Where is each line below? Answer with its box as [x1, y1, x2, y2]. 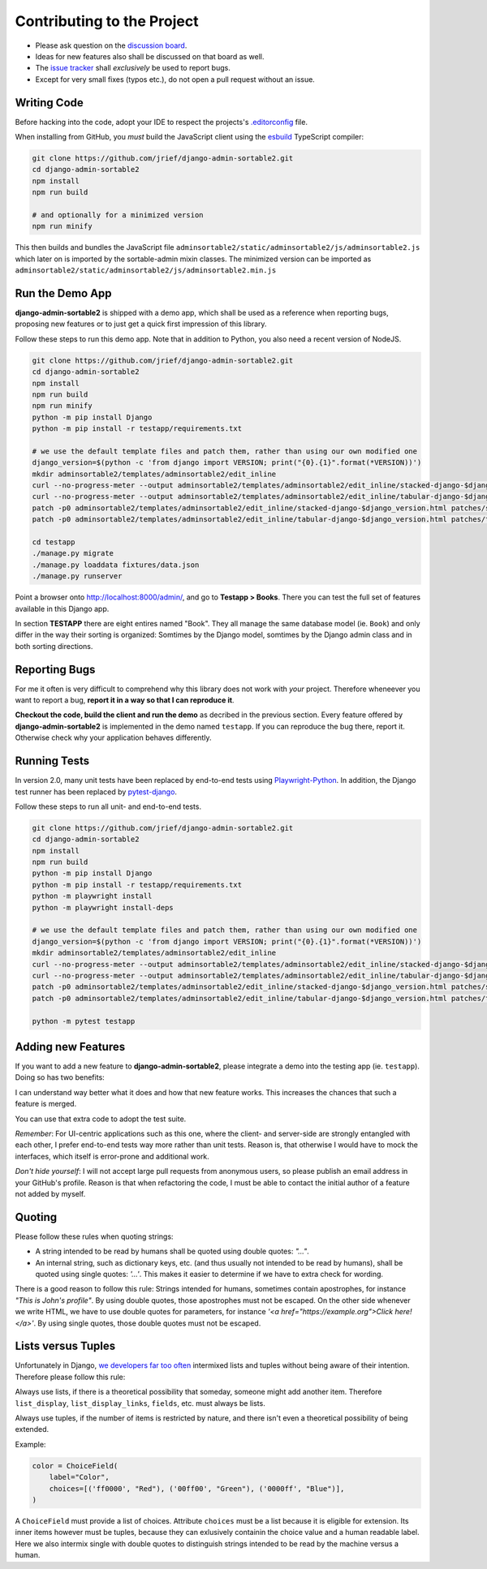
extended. [15, 1425, 49, 1434]
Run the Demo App [15, 286, 113, 300]
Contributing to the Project [15, 12, 199, 30]
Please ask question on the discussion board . [35, 41, 187, 50]
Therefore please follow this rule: [15, 1372, 126, 1382]
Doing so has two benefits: [15, 1073, 105, 1082]
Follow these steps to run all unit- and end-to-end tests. [15, 802, 202, 811]
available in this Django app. [15, 604, 110, 613]
